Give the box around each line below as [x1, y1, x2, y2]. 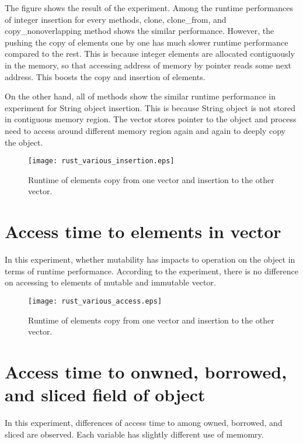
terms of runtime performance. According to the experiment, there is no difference [5, 264, 298, 277]
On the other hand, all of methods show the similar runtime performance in [5, 90, 276, 102]
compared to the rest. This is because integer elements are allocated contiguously [5, 47, 295, 60]
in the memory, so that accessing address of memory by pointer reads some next [5, 58, 292, 71]
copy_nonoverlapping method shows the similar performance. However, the [5, 25, 274, 37]
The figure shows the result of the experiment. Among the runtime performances [5, 2, 294, 13]
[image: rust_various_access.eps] [28, 297, 162, 305]
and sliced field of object [5, 383, 206, 407]
